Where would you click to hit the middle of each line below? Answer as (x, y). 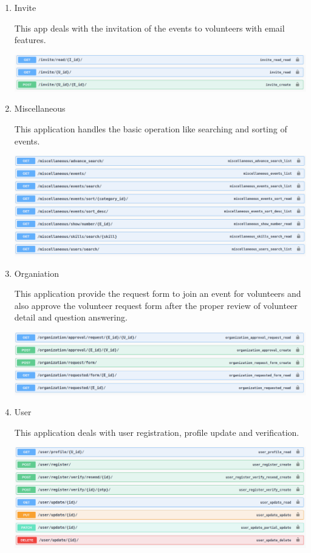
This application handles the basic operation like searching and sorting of (151, 128)
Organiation (36, 273)
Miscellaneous (40, 108)
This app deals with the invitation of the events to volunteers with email (149, 28)
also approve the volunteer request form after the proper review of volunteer (156, 305)
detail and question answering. (71, 317)
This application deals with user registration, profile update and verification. (157, 432)
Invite (25, 7)
